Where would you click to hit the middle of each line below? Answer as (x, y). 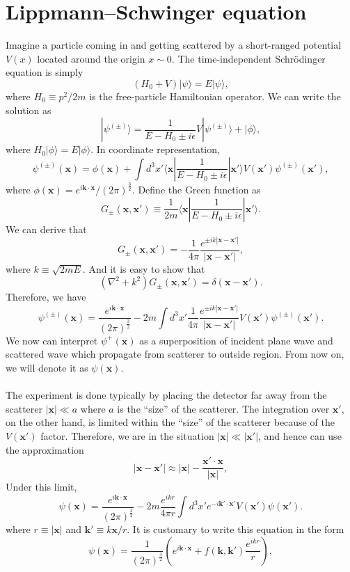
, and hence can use (300, 435)
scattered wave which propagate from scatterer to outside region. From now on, (175, 354)
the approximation (45, 449)
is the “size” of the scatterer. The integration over (223, 408)
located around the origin (91, 58)
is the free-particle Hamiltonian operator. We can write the (215, 96)
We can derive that (46, 229)
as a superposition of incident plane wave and (236, 340)
